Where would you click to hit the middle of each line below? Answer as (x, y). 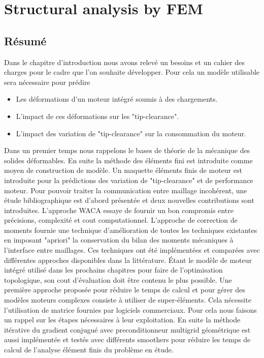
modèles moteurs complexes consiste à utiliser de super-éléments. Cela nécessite (128, 300)
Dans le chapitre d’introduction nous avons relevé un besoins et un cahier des (124, 62)
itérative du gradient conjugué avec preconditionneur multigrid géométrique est (127, 329)
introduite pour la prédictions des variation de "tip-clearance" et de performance (129, 180)
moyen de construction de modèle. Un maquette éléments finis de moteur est (123, 170)
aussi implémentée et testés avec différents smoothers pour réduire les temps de (127, 339)
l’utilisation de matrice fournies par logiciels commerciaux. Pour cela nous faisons (130, 309)
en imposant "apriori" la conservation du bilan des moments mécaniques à (119, 240)
